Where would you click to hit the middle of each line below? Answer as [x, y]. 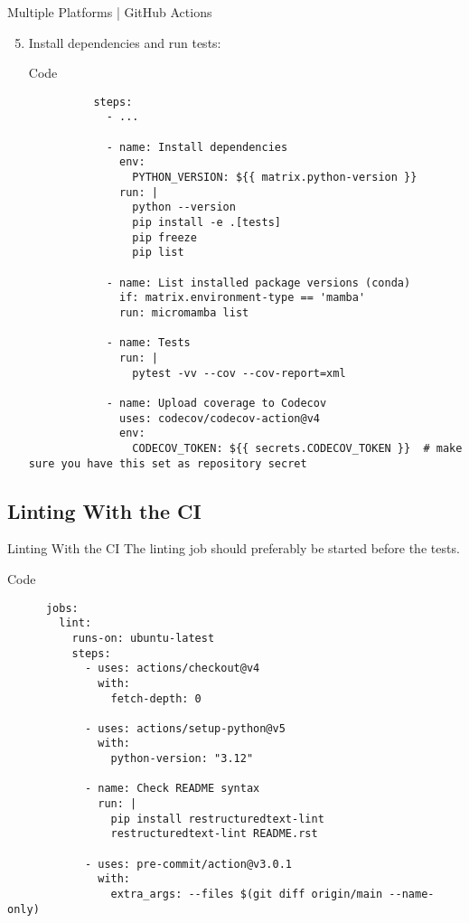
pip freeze [164, 237]
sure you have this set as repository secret [168, 463]
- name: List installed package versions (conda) [258, 283]
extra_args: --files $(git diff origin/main [247, 895]
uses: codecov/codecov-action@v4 [220, 418]
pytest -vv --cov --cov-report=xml [239, 373]
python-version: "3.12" [182, 759]
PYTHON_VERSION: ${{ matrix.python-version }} [275, 178]
